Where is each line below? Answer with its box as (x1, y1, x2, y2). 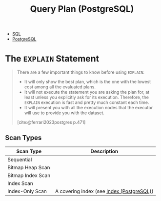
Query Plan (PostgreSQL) (30, 3, 134, 15)
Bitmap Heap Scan (7, 164, 50, 171)
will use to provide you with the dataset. (24, 110, 105, 116)
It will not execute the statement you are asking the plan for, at (24, 89, 150, 95)
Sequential (7, 156, 32, 163)
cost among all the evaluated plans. (24, 84, 96, 90)
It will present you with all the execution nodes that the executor (24, 105, 153, 111)
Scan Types (5, 133, 42, 142)
